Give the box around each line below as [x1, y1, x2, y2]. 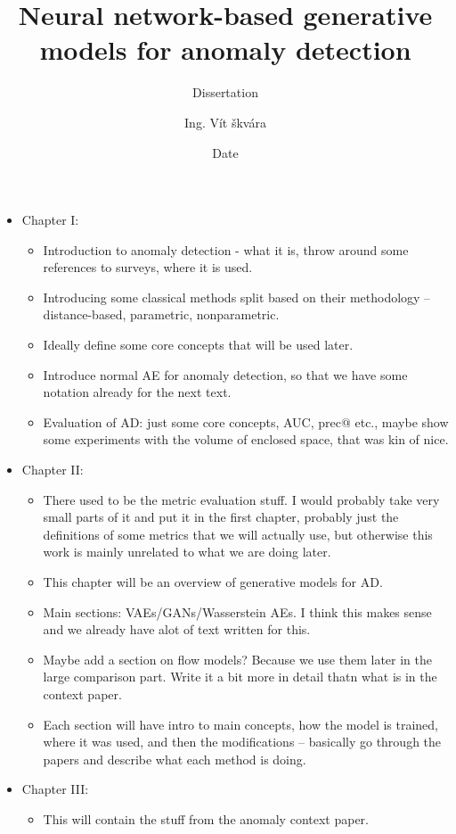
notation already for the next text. [43, 383, 232, 401]
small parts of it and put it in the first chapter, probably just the [43, 508, 399, 526]
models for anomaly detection [39, 31, 411, 68]
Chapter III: [21, 780, 89, 798]
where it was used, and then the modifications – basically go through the [43, 732, 442, 751]
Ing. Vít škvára [184, 112, 266, 131]
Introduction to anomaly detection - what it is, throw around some [43, 240, 409, 259]
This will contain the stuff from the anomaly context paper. [43, 809, 369, 828]
